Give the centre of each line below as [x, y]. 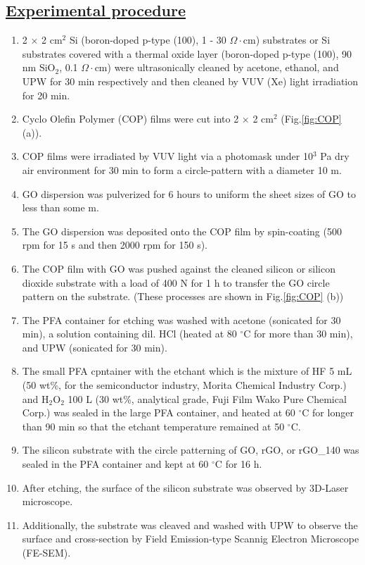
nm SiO [39, 67]
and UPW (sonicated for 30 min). [95, 347]
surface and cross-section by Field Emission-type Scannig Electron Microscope [191, 539]
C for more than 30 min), [298, 334]
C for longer [328, 412]
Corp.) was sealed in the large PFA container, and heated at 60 [159, 412]
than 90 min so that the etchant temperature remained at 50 [153, 426]
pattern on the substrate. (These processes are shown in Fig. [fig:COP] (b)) [183, 296]
